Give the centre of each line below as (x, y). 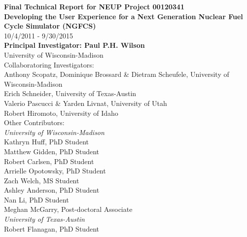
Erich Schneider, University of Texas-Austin (70, 93)
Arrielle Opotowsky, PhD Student (55, 171)
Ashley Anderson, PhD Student (52, 190)
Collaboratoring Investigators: (49, 64)
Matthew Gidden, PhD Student (52, 151)
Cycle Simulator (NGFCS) (50, 26)
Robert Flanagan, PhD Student (52, 228)
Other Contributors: (34, 122)
